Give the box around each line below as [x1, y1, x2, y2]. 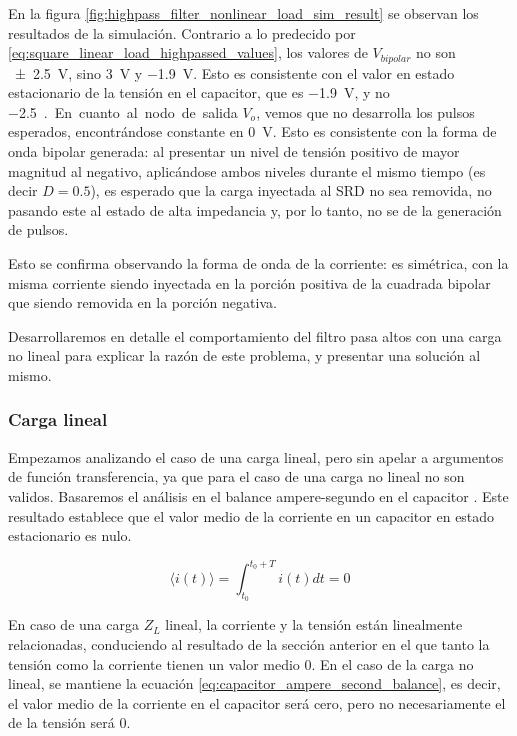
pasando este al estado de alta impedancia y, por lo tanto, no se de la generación [8, 199, 502, 220]
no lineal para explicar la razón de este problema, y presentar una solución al [8, 345, 481, 366]
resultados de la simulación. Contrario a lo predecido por [8, 22, 356, 43]
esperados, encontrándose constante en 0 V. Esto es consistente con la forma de [8, 121, 497, 142]
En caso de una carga [8, 614, 139, 635]
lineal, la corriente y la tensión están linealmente [165, 614, 463, 635]
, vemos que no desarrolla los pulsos [256, 101, 475, 122]
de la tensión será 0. [8, 712, 131, 733]
